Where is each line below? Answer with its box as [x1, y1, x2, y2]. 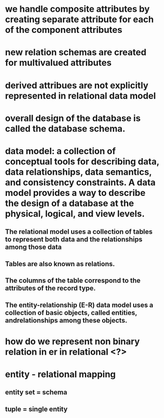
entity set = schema [5, 388, 67, 396]
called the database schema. [5, 123, 126, 134]
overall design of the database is [5, 112, 141, 124]
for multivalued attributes [5, 57, 112, 68]
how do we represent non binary [5, 335, 140, 347]
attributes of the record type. [5, 284, 96, 293]
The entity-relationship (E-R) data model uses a [5, 301, 154, 309]
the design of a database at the [5, 197, 134, 209]
